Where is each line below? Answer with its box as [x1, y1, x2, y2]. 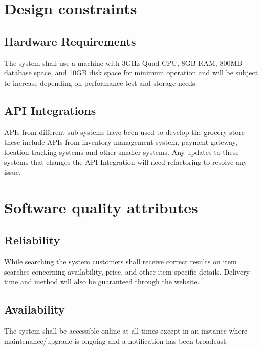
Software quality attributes [4, 197, 198, 218]
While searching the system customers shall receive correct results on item [4, 256, 237, 267]
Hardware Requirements [4, 33, 136, 49]
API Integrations [4, 102, 96, 118]
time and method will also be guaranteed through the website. [4, 276, 200, 287]
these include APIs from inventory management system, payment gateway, [4, 137, 237, 147]
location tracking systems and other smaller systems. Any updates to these [4, 146, 239, 157]
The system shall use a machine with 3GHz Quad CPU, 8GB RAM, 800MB [4, 57, 243, 68]
